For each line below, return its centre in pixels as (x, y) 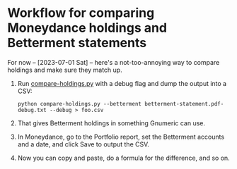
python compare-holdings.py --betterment (79, 104)
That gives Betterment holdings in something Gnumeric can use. (111, 123)
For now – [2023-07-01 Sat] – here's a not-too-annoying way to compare (114, 62)
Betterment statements (77, 43)
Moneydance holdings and (87, 28)
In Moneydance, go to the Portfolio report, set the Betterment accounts (121, 137)
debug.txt (32, 110)
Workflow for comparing (81, 13)
